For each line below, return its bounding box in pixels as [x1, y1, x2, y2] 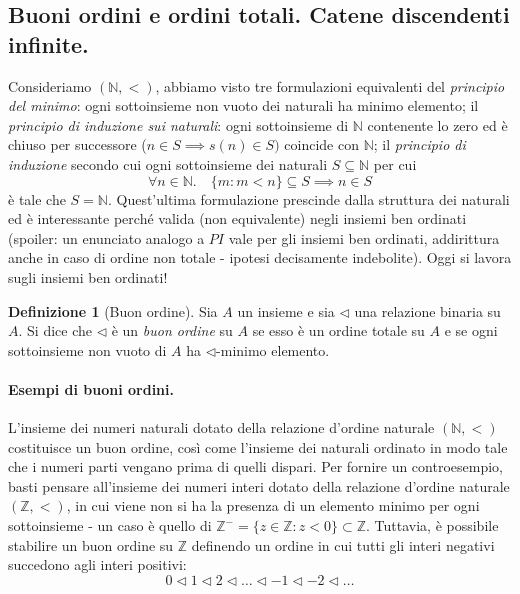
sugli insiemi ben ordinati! [8, 266, 168, 287]
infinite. [8, 28, 89, 59]
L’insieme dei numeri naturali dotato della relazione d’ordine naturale [8, 417, 435, 438]
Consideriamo [8, 75, 92, 96]
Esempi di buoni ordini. [8, 378, 174, 399]
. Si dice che [18, 320, 92, 341]
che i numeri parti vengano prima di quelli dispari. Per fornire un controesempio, [8, 456, 503, 477]
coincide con [284, 134, 359, 155]
